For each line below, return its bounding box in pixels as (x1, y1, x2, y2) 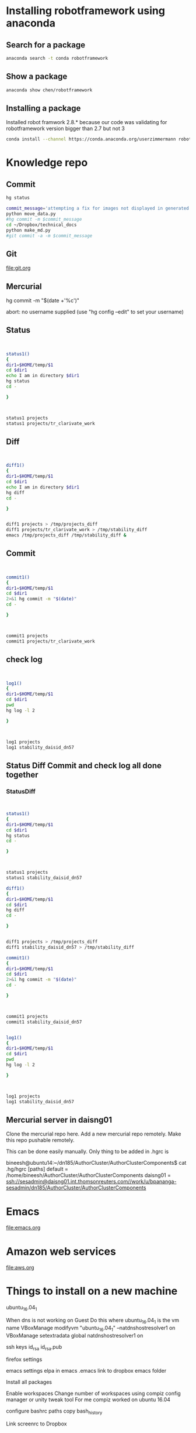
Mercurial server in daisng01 (6, 1114, 113, 1125)
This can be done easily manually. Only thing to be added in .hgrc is (6, 1148, 169, 1155)
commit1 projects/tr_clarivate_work (6, 638, 95, 644)
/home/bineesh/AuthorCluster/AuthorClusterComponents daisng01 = (6, 1172, 171, 1179)
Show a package (6, 71, 68, 81)
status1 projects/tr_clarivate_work (6, 420, 95, 426)
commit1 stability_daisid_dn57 (6, 1019, 82, 1025)
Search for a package (6, 40, 86, 50)
